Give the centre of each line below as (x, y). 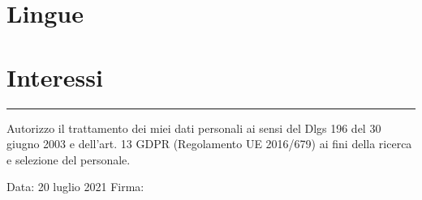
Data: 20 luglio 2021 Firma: (75, 187)
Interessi (55, 77)
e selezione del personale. (69, 159)
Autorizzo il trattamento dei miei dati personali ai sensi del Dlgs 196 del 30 (194, 128)
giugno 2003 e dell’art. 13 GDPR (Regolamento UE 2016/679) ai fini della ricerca (209, 144)
